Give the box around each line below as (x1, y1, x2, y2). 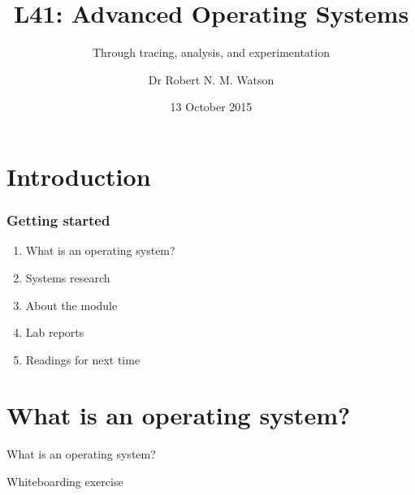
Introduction (6, 159, 151, 192)
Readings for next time (25, 351, 140, 368)
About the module (25, 296, 118, 313)
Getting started (6, 210, 110, 230)
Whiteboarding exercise (6, 473, 123, 489)
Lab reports (25, 324, 84, 341)
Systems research (25, 269, 110, 286)
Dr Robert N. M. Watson (148, 71, 275, 88)
